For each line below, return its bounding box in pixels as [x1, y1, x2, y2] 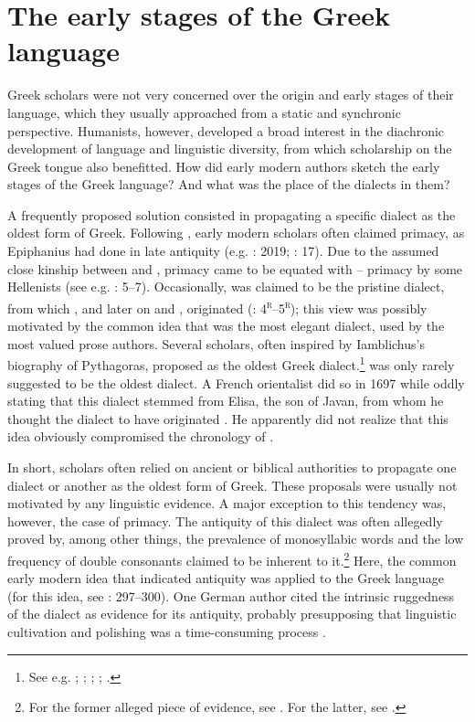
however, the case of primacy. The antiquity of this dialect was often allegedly [7, 511, 443, 530]
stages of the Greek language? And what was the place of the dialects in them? [7, 175, 450, 194]
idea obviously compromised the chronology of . [7, 427, 274, 446]
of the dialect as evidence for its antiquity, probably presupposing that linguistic [7, 604, 457, 623]
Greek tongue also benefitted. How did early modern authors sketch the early [7, 156, 440, 175]
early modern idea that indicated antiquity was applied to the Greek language [7, 568, 444, 588]
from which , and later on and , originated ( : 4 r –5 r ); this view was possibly [7, 295, 427, 317]
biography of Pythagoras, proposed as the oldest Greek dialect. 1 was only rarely [7, 353, 455, 374]
